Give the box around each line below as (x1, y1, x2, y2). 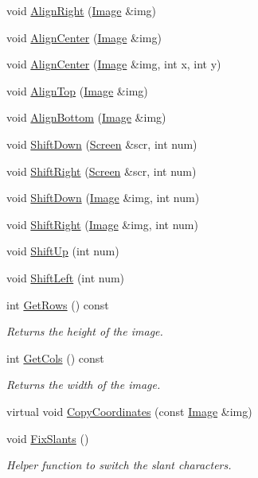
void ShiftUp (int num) (6, 243, 119, 259)
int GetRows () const (6, 296, 109, 313)
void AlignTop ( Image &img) (6, 82, 148, 99)
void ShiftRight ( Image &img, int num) (6, 216, 198, 232)
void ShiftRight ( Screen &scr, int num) (6, 162, 197, 179)
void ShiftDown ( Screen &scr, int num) (6, 135, 197, 152)
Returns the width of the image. (6, 376, 161, 393)
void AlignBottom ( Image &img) (6, 109, 166, 126)
